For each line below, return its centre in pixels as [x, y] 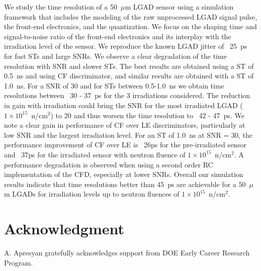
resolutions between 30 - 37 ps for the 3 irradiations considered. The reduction [127, 95]
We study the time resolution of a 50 [61, 7]
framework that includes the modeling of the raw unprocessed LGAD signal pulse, [131, 16]
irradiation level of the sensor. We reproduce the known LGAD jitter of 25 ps [126, 46]
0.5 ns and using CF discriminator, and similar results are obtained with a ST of [129, 76]
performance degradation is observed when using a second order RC [109, 164]
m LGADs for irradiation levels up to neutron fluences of [92, 194]
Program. [19, 262]
